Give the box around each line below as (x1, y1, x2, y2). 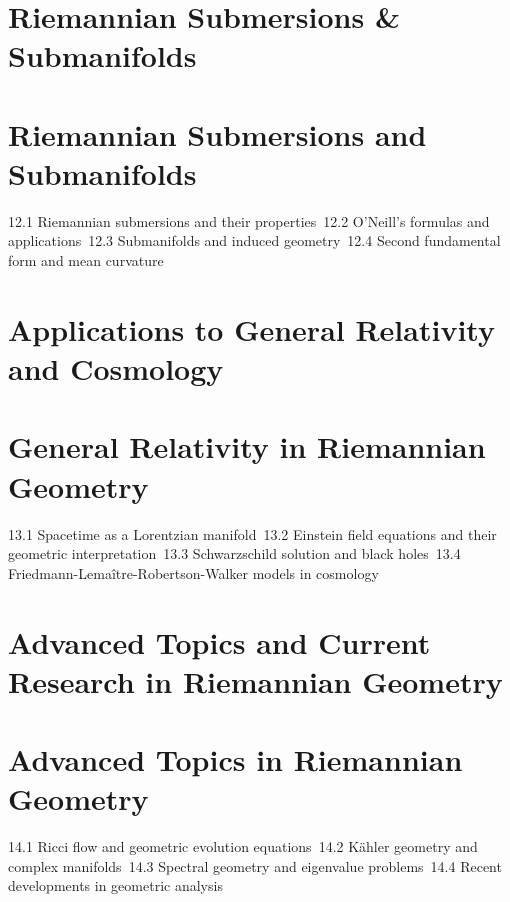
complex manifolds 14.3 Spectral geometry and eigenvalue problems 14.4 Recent (8, 855, 502, 876)
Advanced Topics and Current (8, 621, 431, 662)
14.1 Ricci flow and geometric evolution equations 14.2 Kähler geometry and (8, 836, 478, 857)
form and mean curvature (8, 250, 164, 271)
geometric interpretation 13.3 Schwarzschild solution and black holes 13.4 (8, 543, 461, 564)
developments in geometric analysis (8, 875, 223, 896)
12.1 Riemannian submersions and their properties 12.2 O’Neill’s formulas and (8, 210, 490, 231)
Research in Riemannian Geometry (8, 660, 503, 701)
